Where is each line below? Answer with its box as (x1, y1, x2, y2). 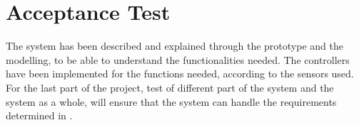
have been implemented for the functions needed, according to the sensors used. (6, 66, 354, 81)
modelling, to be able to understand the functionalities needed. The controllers (6, 52, 350, 67)
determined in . (6, 108, 73, 123)
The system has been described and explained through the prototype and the (6, 38, 343, 53)
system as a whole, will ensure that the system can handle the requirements (6, 94, 337, 109)
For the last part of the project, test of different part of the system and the (6, 80, 334, 94)
